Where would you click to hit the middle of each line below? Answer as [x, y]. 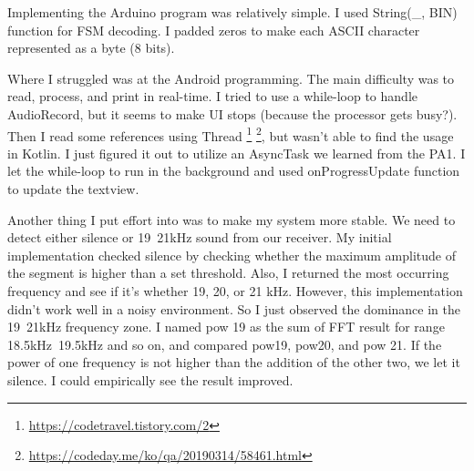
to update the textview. [73, 189]
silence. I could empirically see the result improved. [150, 379]
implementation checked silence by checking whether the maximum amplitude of [232, 255]
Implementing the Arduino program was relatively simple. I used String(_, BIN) [232, 12]
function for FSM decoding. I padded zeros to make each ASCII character [214, 30]
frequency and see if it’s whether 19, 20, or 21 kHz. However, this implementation [235, 290]
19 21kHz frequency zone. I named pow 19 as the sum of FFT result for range [226, 327]
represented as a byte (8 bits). [91, 48]
